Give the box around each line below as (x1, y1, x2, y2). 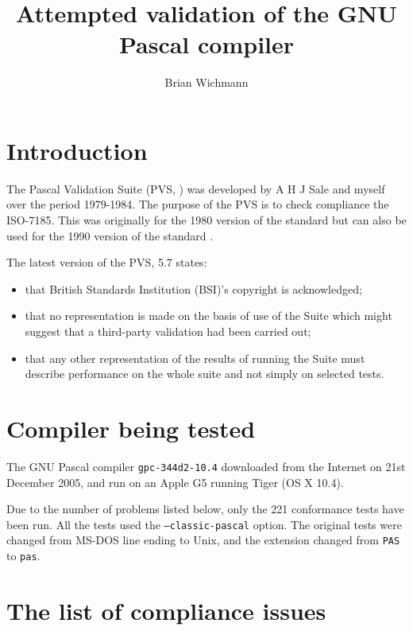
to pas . (6, 547, 41, 564)
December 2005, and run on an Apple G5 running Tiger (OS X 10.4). (6, 473, 344, 490)
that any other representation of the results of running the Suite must (25, 349, 365, 366)
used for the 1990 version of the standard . (6, 227, 214, 243)
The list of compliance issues (6, 594, 326, 626)
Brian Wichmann (164, 74, 249, 91)
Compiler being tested (6, 411, 256, 444)
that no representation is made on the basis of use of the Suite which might (25, 307, 392, 324)
